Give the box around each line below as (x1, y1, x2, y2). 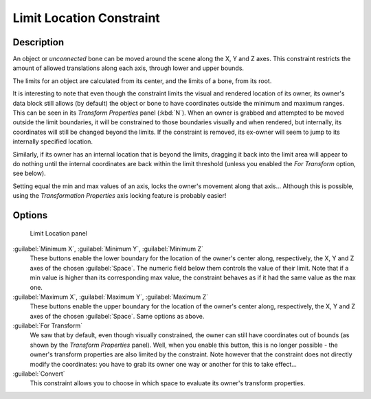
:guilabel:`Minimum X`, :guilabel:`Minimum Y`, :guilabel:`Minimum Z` (12, 244, 204, 253)
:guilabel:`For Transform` (12, 321, 83, 330)
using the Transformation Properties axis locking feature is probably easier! (12, 192, 227, 200)
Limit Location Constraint (12, 10, 161, 25)
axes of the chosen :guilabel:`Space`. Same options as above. (30, 312, 205, 320)
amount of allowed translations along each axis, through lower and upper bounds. (12, 64, 244, 72)
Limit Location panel (30, 229, 87, 237)
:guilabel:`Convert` (12, 369, 65, 378)
